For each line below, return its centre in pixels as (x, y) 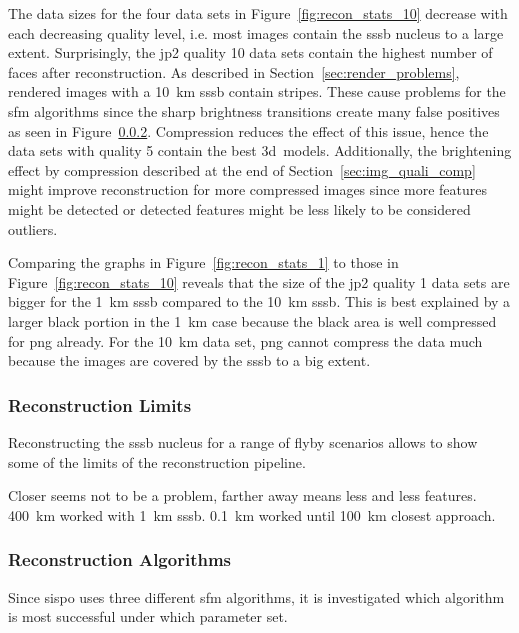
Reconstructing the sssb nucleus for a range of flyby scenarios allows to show (243, 441)
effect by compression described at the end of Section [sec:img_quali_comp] (242, 169)
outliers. (33, 228)
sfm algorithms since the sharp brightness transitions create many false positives (254, 110)
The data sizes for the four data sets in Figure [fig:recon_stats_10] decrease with (258, 13)
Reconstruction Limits (100, 404)
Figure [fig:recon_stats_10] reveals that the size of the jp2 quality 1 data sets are (259, 281)
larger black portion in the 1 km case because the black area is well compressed (252, 320)
